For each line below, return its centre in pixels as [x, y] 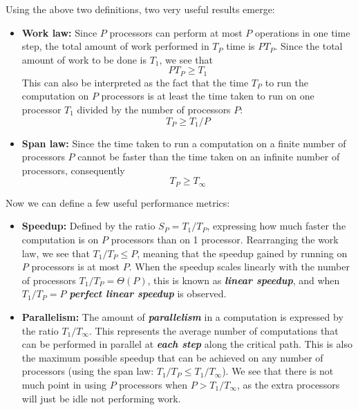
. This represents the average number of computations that [214, 330]
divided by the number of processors [154, 110]
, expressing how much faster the [276, 226]
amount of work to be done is [84, 59]
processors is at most [76, 267]
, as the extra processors [288, 384]
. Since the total [309, 46]
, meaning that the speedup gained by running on [242, 253]
